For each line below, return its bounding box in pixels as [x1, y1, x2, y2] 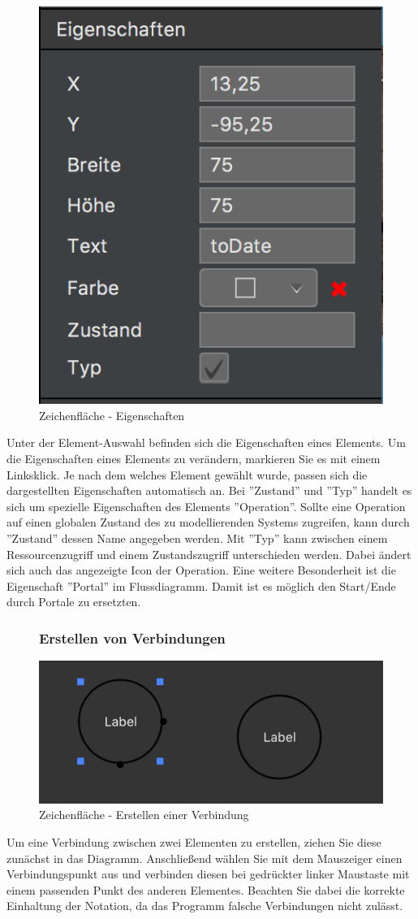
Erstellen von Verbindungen [39, 627, 226, 648]
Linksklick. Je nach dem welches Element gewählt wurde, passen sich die [6, 466, 368, 483]
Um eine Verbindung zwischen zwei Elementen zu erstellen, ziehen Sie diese [6, 833, 381, 850]
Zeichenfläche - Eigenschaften [39, 406, 185, 423]
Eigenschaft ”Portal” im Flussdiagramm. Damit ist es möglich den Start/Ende [6, 577, 396, 594]
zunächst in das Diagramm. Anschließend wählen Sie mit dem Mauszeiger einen [6, 849, 403, 866]
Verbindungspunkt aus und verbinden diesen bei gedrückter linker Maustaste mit [6, 865, 410, 882]
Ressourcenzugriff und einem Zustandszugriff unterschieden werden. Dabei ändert [6, 545, 412, 562]
